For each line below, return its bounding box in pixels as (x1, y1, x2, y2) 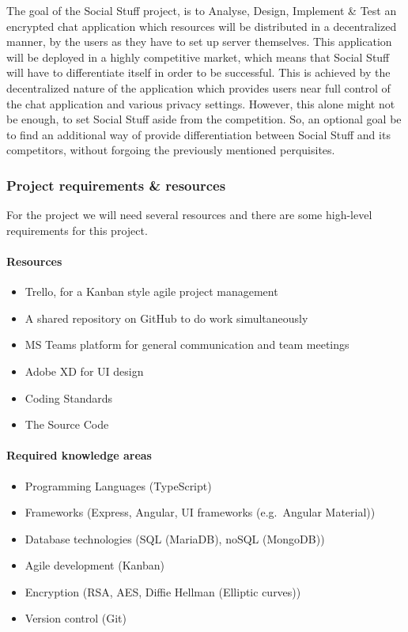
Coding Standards (25, 389, 113, 406)
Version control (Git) (25, 610, 127, 626)
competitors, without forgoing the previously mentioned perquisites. (6, 142, 335, 158)
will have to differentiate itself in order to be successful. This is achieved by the (6, 64, 391, 81)
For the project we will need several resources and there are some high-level (6, 206, 372, 223)
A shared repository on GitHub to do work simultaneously (25, 309, 308, 326)
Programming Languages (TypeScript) (25, 477, 212, 494)
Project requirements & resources (6, 175, 226, 195)
